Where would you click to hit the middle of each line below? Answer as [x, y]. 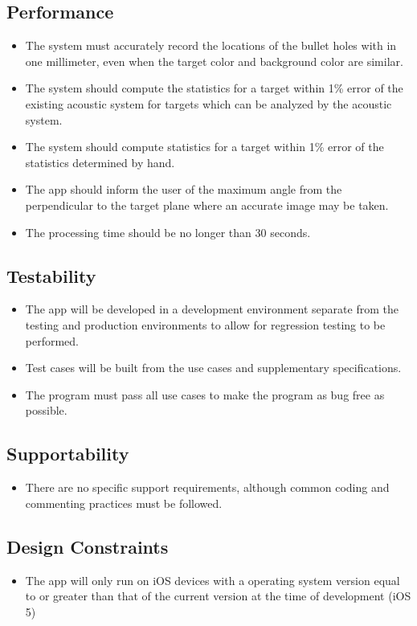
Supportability [68, 454]
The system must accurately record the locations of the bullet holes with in [211, 45]
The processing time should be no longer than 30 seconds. [168, 232]
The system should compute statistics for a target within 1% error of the [204, 147]
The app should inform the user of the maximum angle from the [184, 189]
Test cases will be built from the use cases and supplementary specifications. [213, 368]
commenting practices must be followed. [124, 503]
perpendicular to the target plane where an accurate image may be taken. [207, 205]
